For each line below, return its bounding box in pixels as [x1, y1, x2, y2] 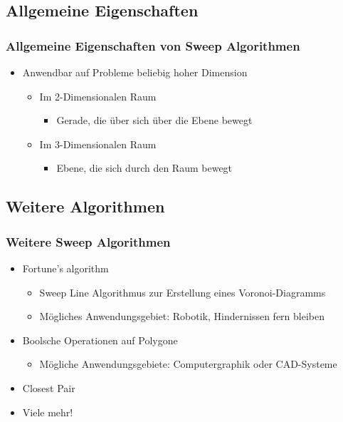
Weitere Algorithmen [6, 195, 165, 217]
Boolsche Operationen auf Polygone [22, 332, 178, 347]
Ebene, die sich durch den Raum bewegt [56, 160, 233, 175]
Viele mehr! [22, 404, 73, 419]
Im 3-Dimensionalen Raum [39, 136, 157, 151]
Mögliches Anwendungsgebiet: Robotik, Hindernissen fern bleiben [39, 309, 324, 324]
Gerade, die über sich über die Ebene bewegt [56, 113, 253, 128]
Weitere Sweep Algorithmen [6, 232, 171, 250]
